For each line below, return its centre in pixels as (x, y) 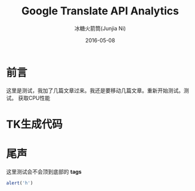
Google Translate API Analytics (100, 11)
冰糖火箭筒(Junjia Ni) (100, 28)
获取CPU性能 (34, 98)
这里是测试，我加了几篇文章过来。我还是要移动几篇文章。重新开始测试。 (95, 90)
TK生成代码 (34, 124)
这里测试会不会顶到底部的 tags (44, 171)
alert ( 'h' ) (20, 183)
